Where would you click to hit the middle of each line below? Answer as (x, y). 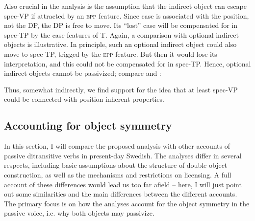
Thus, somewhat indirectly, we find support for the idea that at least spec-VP (121, 89)
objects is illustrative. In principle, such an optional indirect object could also (120, 44)
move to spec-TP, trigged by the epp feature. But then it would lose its (111, 54)
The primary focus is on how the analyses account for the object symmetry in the (127, 203)
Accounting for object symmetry (88, 125)
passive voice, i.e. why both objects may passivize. (79, 213)
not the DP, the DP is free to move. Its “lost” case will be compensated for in (121, 25)
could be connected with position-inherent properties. (84, 99)
